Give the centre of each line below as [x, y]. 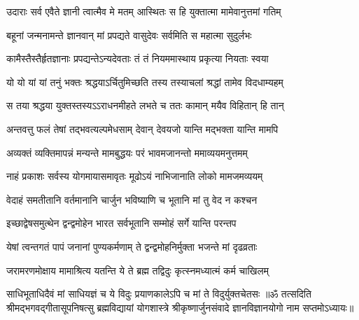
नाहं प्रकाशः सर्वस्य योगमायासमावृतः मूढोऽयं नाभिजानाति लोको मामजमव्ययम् [135, 176]
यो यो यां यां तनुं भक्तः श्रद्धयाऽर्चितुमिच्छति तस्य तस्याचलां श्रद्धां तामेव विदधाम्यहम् [145, 82]
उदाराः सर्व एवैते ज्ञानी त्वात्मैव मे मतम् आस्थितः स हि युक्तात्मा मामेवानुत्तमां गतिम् [144, 11]
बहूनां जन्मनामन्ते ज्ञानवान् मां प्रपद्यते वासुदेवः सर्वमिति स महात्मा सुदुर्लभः [129, 35]
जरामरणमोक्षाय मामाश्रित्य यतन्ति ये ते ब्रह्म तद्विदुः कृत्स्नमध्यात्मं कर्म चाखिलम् [138, 270]
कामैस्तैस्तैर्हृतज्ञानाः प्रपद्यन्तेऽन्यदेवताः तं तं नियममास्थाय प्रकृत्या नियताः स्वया [138, 58]
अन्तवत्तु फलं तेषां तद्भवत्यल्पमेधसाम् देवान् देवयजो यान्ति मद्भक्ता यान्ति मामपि [142, 128]
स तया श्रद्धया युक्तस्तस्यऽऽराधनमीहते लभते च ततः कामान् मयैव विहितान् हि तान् [145, 105]
